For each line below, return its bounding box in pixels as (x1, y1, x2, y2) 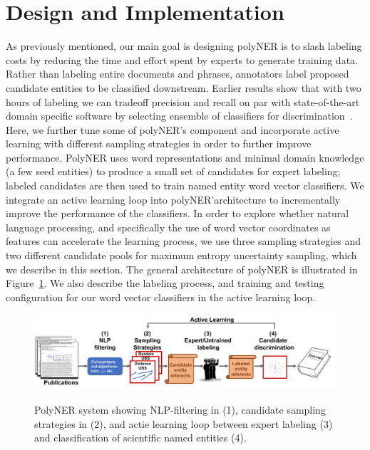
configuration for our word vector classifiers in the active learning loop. (6, 289, 316, 304)
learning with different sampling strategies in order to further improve (6, 136, 312, 151)
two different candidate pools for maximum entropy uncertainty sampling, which (6, 248, 357, 263)
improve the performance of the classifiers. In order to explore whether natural (6, 206, 349, 221)
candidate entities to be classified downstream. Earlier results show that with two (6, 80, 361, 95)
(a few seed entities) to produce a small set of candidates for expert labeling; (6, 164, 341, 179)
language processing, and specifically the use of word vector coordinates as (6, 219, 331, 234)
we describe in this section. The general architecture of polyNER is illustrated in (6, 261, 358, 276)
